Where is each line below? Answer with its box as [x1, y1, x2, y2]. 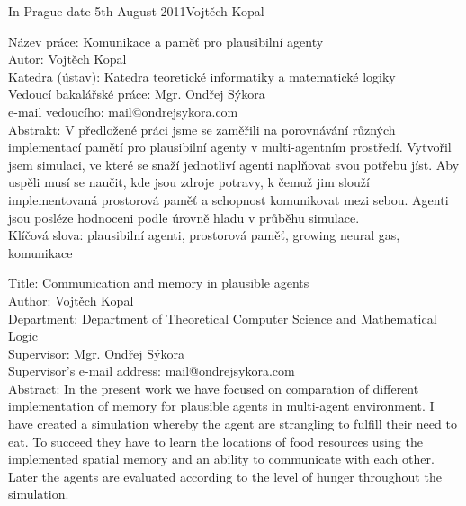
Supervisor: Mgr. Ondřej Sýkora [8, 343, 184, 362]
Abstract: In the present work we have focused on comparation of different [8, 378, 419, 397]
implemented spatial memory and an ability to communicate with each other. [8, 449, 435, 468]
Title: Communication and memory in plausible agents [8, 273, 309, 292]
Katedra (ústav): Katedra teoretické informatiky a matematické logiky [8, 67, 396, 85]
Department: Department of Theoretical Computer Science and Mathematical [8, 308, 437, 327]
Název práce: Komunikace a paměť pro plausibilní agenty [8, 31, 324, 50]
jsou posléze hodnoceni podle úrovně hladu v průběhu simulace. [8, 208, 360, 226]
